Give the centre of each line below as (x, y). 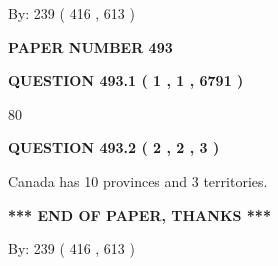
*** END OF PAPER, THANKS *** (139, 214)
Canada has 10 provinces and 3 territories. (138, 180)
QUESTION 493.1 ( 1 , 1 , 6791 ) (126, 80)
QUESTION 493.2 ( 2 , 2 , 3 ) (114, 147)
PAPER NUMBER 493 (90, 46)
